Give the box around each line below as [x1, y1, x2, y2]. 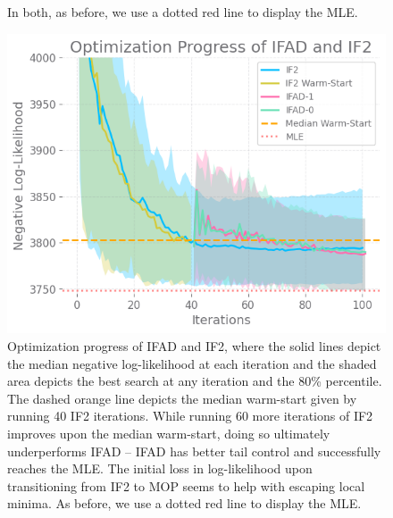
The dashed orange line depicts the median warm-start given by [7, 388, 357, 407]
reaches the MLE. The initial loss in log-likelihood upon [7, 459, 313, 478]
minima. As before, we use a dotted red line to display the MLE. [7, 494, 362, 513]
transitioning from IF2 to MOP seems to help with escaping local [7, 476, 365, 495]
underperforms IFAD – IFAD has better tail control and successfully [7, 441, 381, 460]
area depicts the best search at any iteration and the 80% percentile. [7, 372, 382, 390]
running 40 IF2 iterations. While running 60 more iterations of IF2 [7, 406, 373, 425]
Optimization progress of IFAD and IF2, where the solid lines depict [7, 337, 381, 355]
